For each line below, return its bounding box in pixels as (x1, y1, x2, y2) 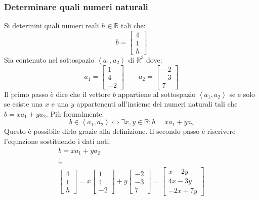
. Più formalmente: (46, 108, 104, 119)
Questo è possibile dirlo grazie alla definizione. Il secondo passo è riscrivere (4, 126, 236, 136)
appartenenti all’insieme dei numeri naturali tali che (76, 98, 238, 109)
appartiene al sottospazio (118, 88, 196, 99)
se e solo (229, 88, 255, 99)
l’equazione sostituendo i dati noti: (4, 135, 111, 146)
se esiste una (4, 98, 43, 109)
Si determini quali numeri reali (4, 20, 99, 31)
